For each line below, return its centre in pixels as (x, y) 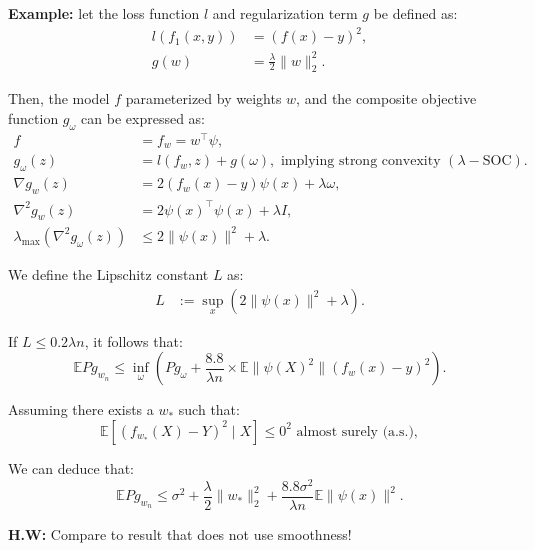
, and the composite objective (386, 98)
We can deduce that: (71, 467)
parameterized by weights (203, 98)
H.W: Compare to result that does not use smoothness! (180, 533)
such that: (209, 409)
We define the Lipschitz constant (108, 273)
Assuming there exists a (81, 409)
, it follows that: (133, 340)
